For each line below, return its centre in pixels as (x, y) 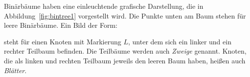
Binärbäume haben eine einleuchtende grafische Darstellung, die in (104, 6)
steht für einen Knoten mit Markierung (63, 41)
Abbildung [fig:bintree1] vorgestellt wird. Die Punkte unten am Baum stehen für (125, 15)
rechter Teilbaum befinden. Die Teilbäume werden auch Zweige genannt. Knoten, (125, 51)
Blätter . (15, 70)
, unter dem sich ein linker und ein (180, 41)
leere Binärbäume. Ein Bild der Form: (61, 25)
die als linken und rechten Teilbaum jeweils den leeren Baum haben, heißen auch (125, 60)
